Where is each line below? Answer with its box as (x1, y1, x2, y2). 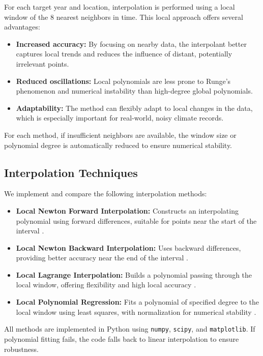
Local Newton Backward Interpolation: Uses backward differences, (16, 242, 241, 253)
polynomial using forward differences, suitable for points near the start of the (16, 215, 257, 226)
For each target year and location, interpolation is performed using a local (4, 2, 235, 12)
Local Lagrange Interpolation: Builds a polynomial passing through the (16, 269, 252, 280)
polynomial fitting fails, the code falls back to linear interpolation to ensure (4, 333, 239, 344)
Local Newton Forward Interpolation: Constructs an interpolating (16, 205, 239, 216)
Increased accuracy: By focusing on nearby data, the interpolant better (16, 38, 247, 49)
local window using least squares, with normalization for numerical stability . (16, 306, 256, 317)
